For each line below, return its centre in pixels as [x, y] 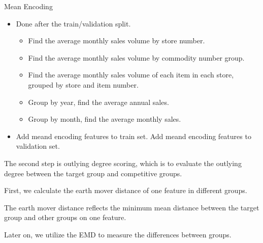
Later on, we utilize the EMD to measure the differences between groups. [118, 234]
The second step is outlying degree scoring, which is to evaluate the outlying [123, 163]
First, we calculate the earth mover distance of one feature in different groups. [126, 190]
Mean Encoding [28, 6]
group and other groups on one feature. [65, 217]
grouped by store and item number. [83, 84]
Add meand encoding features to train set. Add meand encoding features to [134, 136]
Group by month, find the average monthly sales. [105, 119]
